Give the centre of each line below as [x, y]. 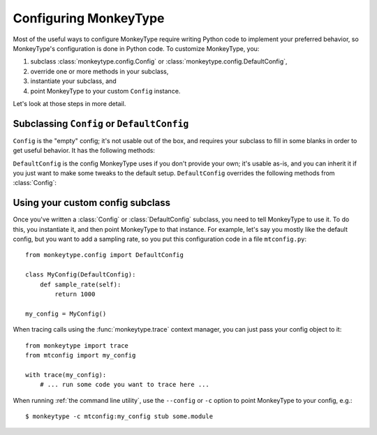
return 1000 [75, 294]
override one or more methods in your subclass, [99, 71]
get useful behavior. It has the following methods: [84, 151]
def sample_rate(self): [80, 284]
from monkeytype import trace [77, 345]
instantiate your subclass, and [73, 81]
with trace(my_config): [66, 375]
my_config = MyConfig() [66, 314]
